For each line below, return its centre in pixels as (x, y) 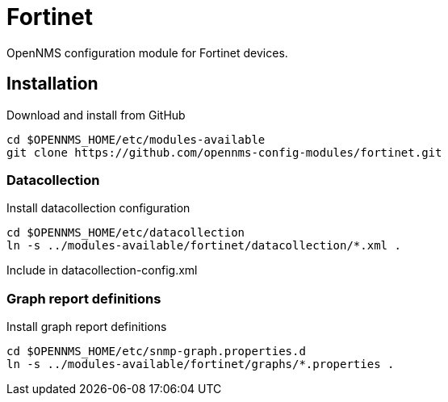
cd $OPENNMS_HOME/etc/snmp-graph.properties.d (156, 352)
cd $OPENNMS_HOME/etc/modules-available (136, 139)
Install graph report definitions (87, 327)
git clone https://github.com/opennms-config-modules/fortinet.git (224, 152)
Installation (52, 84)
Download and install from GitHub (96, 115)
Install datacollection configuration (98, 208)
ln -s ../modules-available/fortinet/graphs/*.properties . (201, 364)
